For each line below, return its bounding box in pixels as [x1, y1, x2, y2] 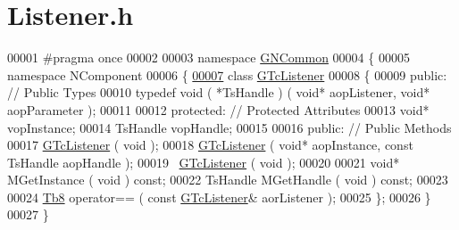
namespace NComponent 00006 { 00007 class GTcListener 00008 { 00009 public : [7, 65, 447, 84]
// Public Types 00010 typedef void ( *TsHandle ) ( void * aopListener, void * [7, 83, 430, 102]
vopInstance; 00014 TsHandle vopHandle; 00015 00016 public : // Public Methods [7, 118, 452, 136]
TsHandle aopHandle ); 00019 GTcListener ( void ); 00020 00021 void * [7, 152, 400, 171]
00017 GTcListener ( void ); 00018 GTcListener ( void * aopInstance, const [7, 136, 413, 154]
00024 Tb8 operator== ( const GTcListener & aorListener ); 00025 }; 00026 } [7, 187, 431, 206]
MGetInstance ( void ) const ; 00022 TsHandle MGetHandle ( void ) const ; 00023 [7, 170, 448, 189]
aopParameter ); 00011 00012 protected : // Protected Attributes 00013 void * [7, 100, 430, 119]
